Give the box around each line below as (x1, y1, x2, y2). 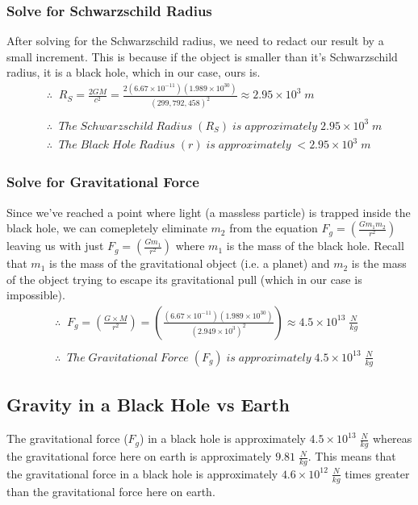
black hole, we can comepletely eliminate (6, 219, 207, 236)
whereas (372, 430, 412, 447)
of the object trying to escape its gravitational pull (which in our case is (6, 270, 362, 287)
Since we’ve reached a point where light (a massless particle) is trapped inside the (6, 203, 411, 220)
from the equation (229, 219, 318, 236)
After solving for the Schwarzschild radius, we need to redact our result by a (6, 32, 384, 49)
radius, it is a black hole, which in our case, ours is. (6, 64, 261, 81)
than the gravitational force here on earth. (6, 482, 215, 499)
